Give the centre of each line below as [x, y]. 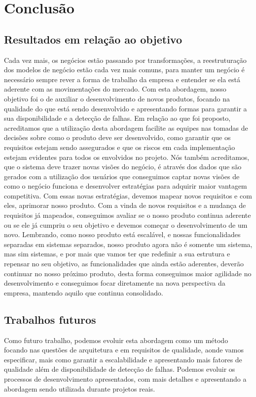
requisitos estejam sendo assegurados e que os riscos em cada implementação [120, 147]
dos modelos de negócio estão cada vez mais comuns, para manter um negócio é [124, 70]
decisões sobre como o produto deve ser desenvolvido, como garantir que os [117, 137]
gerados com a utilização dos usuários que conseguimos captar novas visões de [122, 176]
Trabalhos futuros [50, 319]
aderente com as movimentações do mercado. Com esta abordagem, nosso [115, 89]
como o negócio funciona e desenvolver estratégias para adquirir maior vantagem [126, 186]
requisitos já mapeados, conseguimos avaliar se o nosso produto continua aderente [128, 215]
